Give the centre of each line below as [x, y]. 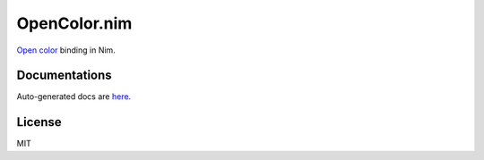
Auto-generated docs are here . [74, 97]
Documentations [64, 76]
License [39, 122]
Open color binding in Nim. [66, 50]
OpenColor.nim [74, 23]
